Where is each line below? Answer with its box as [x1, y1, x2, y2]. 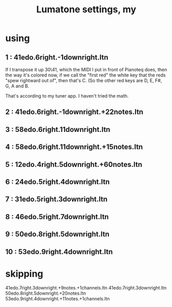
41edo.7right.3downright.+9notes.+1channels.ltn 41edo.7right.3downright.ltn [5, 285, 167, 291]
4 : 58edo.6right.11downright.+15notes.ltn [5, 143, 143, 151]
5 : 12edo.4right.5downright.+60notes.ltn [5, 160, 143, 169]
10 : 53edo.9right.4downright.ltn [5, 247, 113, 256]
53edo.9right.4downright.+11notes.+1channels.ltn [5, 296, 110, 302]
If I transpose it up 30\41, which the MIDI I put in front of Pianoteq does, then [5, 67, 167, 72]
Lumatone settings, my [36, 4, 137, 15]
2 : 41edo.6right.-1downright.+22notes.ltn [5, 108, 144, 117]
